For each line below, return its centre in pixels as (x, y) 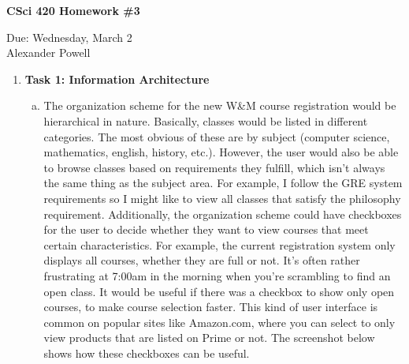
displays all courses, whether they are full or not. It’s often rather (202, 260)
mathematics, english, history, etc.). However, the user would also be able (221, 152)
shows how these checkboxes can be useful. (147, 353)
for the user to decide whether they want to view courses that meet (206, 229)
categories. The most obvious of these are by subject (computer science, (217, 136)
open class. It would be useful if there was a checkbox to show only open (219, 291)
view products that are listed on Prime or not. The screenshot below (209, 338)
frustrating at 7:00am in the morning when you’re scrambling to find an (217, 275)
